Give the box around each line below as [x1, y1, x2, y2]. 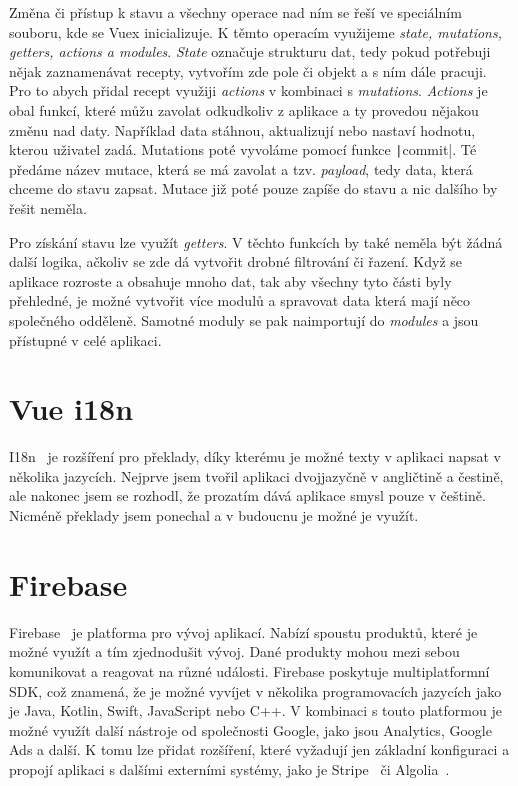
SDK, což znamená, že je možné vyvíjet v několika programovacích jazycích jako [9, 680, 502, 701]
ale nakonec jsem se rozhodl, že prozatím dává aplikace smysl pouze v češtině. [9, 485, 486, 506]
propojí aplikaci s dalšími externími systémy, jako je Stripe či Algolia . [9, 758, 450, 779]
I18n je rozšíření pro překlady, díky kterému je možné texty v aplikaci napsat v [9, 446, 501, 467]
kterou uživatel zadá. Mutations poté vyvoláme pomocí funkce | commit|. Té [9, 139, 477, 160]
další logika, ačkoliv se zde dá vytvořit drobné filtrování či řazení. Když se [9, 251, 463, 272]
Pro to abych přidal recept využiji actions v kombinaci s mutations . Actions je [9, 80, 488, 101]
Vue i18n [9, 388, 134, 429]
